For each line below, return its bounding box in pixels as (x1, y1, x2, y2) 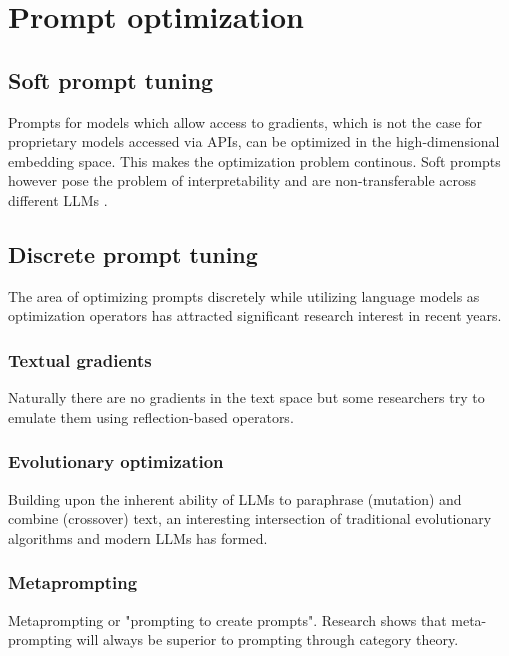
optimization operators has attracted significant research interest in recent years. (8, 305, 502, 326)
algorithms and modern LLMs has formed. (8, 527, 268, 548)
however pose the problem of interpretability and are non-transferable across (8, 170, 477, 191)
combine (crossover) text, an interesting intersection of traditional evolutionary (8, 508, 492, 529)
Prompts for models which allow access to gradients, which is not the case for (8, 111, 483, 132)
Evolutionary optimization (8, 449, 224, 474)
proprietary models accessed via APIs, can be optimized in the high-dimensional (8, 131, 500, 152)
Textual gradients (8, 347, 152, 372)
